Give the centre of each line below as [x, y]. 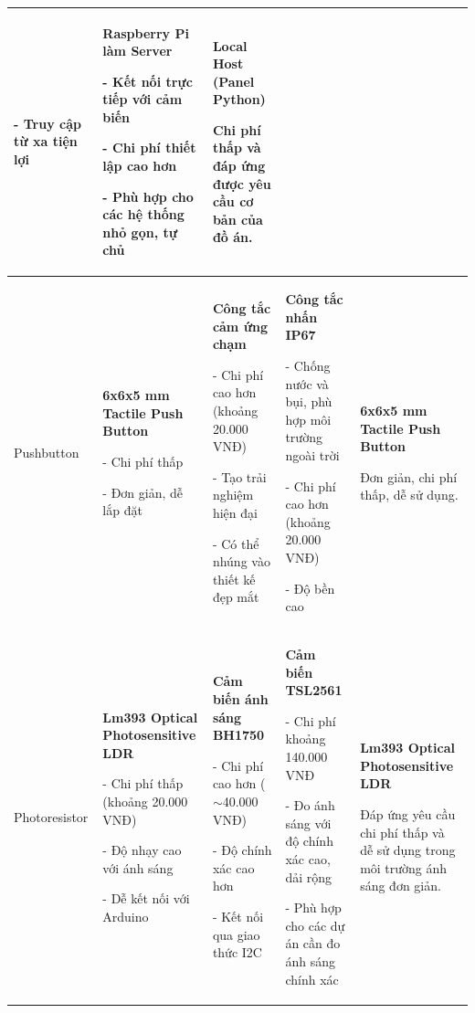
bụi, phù [309, 401]
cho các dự [315, 925]
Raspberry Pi [146, 32]
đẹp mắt [236, 597]
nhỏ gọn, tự [140, 232]
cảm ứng [240, 326]
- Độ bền [310, 588]
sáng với [308, 823]
